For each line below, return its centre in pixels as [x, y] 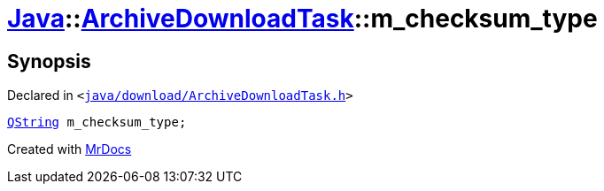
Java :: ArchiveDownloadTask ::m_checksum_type [302, 19]
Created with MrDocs [70, 149]
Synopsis [49, 61]
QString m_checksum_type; [97, 122]
